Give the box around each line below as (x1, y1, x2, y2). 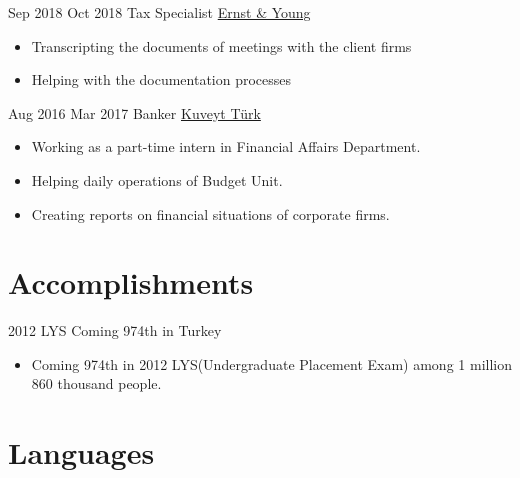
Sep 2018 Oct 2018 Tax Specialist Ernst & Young (8, 2, 311, 22)
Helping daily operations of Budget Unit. (31, 169, 283, 190)
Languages (8, 432, 155, 473)
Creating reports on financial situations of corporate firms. (31, 203, 390, 224)
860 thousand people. (31, 373, 162, 394)
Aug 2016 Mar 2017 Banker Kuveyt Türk (8, 102, 261, 123)
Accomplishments (8, 262, 254, 303)
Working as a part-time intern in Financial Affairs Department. (31, 136, 421, 157)
